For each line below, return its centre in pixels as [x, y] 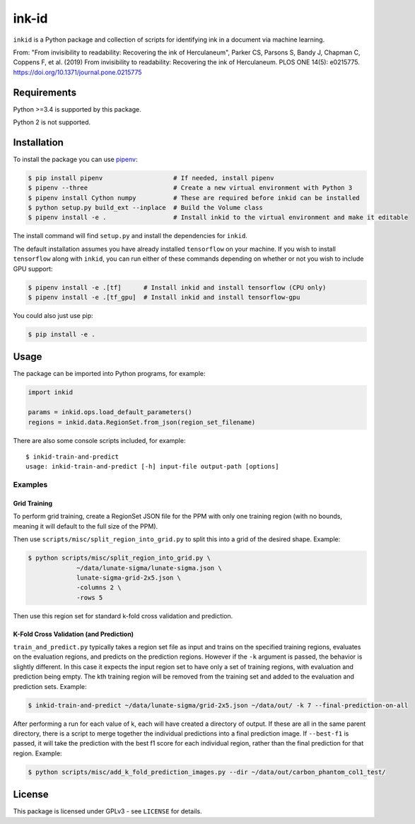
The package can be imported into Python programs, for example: [109, 374]
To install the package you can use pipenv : [75, 159]
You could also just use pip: [53, 315]
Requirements [45, 92]
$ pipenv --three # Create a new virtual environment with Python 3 [190, 188]
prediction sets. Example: [50, 686]
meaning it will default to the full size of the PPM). [86, 526]
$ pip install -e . [62, 334]
